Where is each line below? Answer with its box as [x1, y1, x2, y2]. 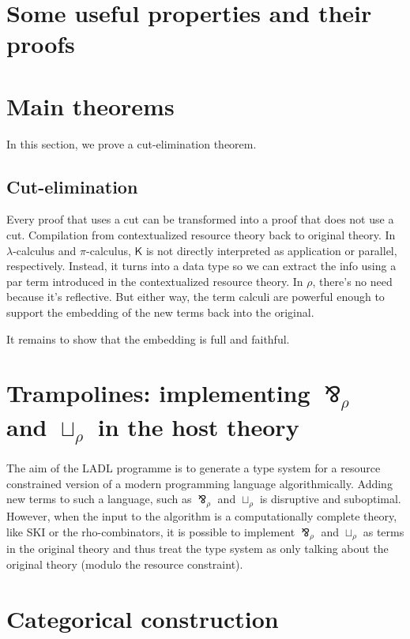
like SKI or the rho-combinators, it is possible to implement [6, 523, 295, 539]
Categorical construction [6, 602, 279, 634]
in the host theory [97, 411, 299, 443]
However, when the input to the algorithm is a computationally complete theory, [6, 507, 397, 524]
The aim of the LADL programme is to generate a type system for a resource [6, 459, 381, 475]
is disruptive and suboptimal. [259, 491, 401, 507]
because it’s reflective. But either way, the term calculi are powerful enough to [6, 288, 385, 305]
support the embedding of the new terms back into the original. [6, 304, 314, 321]
